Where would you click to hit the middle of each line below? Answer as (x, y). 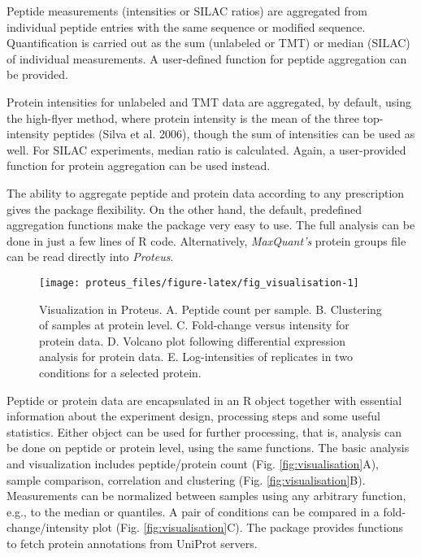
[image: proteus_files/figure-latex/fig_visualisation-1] (199, 283)
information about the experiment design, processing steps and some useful (193, 416)
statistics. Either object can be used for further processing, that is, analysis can (204, 431)
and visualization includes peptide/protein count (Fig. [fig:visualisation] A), (193, 463)
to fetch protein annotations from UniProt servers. (132, 543)
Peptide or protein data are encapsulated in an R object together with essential (204, 400)
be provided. (37, 74)
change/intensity (48, 527)
